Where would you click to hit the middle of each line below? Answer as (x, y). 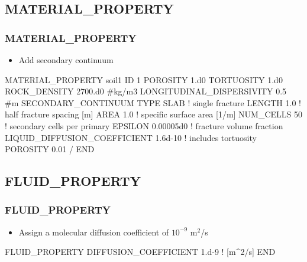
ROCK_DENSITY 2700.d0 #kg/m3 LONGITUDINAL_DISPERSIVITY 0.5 (146, 91)
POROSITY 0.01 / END (50, 149)
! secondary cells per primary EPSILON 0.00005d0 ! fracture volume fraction (144, 125)
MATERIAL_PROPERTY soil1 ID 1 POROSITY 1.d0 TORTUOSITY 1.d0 (144, 79)
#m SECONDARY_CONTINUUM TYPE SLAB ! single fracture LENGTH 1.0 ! (153, 102)
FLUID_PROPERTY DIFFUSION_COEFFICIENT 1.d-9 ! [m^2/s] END (140, 252)
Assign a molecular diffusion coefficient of (94, 232)
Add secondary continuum (66, 60)
